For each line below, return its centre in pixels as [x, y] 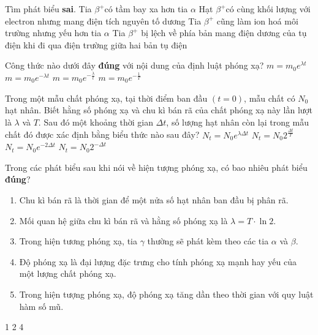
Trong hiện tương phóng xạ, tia [78, 241]
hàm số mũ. [41, 306]
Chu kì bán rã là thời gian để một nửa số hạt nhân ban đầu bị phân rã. [154, 200]
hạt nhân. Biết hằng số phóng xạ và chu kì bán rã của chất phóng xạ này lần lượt [159, 110]
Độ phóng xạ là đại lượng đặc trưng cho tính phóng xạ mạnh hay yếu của [158, 261]
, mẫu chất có [270, 98]
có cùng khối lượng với [268, 9]
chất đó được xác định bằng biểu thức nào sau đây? [102, 134]
